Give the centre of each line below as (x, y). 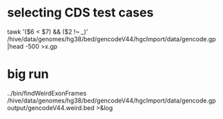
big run (28, 74)
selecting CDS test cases (80, 13)
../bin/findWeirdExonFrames (47, 93)
